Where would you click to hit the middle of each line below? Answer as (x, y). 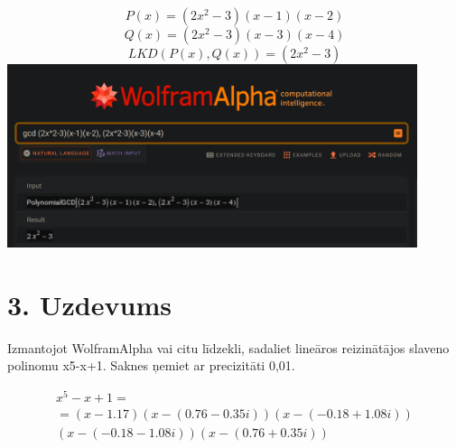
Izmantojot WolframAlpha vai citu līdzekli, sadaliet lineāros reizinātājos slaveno (228, 347)
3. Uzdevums (89, 304)
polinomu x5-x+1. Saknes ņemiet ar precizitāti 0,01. (151, 365)
